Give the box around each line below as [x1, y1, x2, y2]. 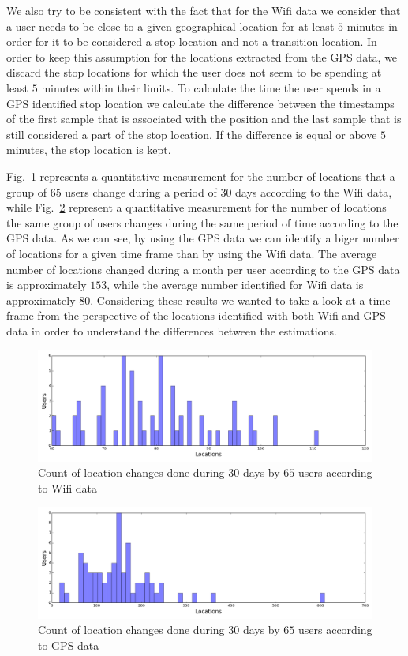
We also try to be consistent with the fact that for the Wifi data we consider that [6, 2, 401, 18]
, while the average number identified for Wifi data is [107, 276, 364, 293]
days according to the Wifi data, [235, 183, 392, 200]
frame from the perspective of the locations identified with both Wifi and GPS [6, 307, 386, 324]
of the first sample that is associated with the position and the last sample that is [6, 111, 402, 127]
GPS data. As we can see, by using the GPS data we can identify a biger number [6, 230, 399, 246]
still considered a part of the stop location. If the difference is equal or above [6, 126, 377, 142]
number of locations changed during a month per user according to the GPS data [6, 261, 400, 277]
